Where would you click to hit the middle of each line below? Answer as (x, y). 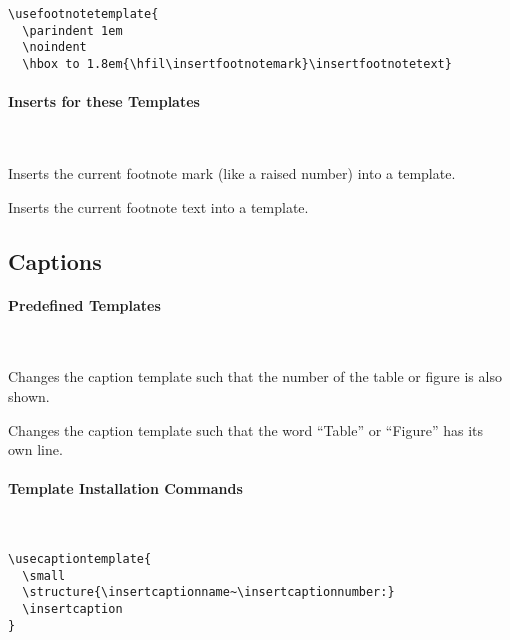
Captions (55, 260)
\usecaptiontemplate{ (80, 559)
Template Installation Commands (125, 488)
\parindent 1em (72, 30)
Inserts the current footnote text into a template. (158, 206)
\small (44, 575)
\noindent (54, 47)
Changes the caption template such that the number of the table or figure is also (255, 376)
